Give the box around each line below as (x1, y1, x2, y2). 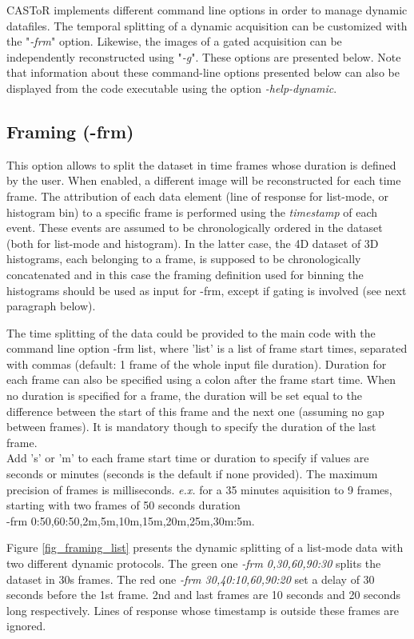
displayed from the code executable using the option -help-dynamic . (6, 79, 337, 96)
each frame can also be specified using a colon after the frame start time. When (6, 371, 396, 388)
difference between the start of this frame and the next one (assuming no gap (6, 402, 384, 419)
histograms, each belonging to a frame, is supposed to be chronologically (6, 250, 361, 267)
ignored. (6, 617, 46, 634)
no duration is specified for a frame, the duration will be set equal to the (6, 387, 362, 404)
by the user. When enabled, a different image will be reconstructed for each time (6, 172, 401, 189)
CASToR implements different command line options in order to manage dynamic (6, 2, 408, 18)
